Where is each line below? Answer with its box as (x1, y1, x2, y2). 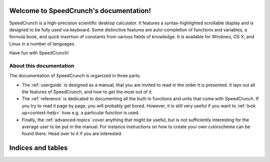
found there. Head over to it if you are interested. (21, 131, 122, 137)
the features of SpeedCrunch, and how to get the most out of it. (21, 89, 153, 95)
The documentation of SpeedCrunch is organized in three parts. (9, 73, 141, 79)
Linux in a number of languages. (9, 40, 76, 47)
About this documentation (9, 62, 74, 69)
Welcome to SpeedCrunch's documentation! (9, 6, 151, 15)
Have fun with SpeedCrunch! (9, 50, 69, 56)
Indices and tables (9, 144, 68, 152)
